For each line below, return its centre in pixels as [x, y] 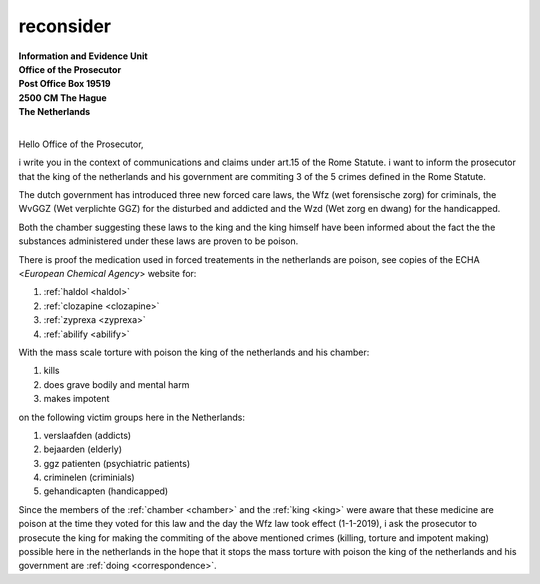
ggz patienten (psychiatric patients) [117, 463]
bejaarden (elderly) [82, 449]
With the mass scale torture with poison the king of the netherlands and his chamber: [194, 352]
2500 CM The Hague [62, 97]
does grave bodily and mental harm [116, 384]
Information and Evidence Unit [83, 56]
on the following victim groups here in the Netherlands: [131, 417]
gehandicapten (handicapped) [106, 491]
